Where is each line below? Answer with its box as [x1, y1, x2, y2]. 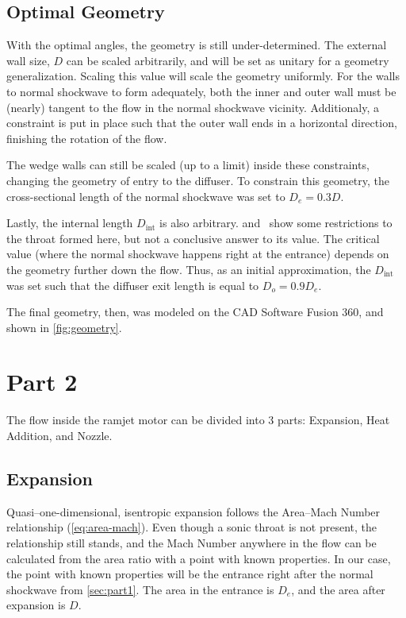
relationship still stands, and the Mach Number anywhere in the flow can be [6, 535, 377, 550]
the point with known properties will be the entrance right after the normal [6, 566, 373, 582]
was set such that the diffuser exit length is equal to [6, 276, 259, 293]
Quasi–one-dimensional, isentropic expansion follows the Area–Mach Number [6, 503, 381, 520]
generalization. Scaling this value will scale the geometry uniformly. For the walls [6, 68, 400, 84]
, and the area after [291, 581, 385, 597]
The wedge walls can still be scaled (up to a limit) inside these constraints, [6, 156, 370, 173]
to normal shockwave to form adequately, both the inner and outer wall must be [6, 83, 396, 99]
